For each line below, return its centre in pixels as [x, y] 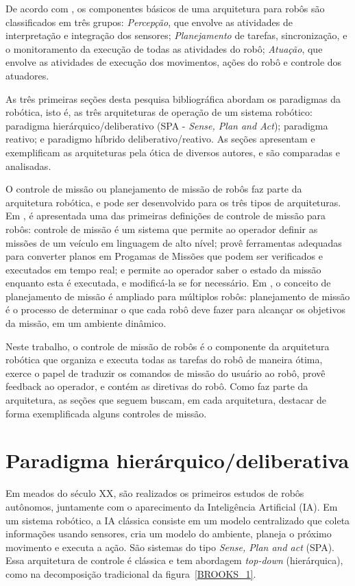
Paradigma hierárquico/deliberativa [177, 460]
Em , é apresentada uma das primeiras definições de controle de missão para [166, 216]
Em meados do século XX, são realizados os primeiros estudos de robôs [155, 493]
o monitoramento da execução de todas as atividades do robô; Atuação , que [164, 48]
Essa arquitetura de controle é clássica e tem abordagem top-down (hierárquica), [174, 560]
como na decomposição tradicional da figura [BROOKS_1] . [131, 573]
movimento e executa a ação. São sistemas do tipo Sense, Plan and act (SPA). [170, 547]
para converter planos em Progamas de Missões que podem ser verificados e [164, 256]
